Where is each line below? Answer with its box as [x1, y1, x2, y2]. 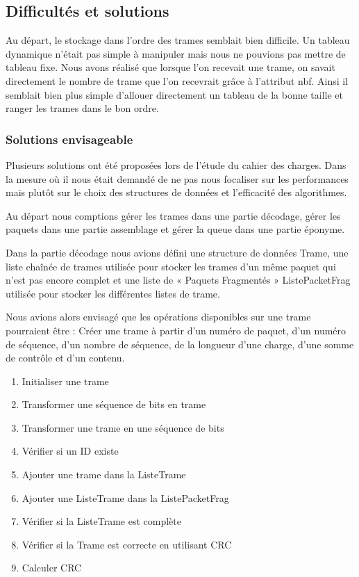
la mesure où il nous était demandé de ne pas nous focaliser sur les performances [6, 171, 349, 186]
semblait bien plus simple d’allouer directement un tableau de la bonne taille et [6, 87, 344, 101]
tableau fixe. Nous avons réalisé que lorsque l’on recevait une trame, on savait [6, 60, 335, 74]
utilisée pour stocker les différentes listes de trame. [6, 286, 220, 300]
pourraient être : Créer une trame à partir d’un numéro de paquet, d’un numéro [6, 323, 347, 337]
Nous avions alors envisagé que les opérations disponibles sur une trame [6, 309, 311, 324]
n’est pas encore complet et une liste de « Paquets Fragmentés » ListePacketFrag [6, 273, 351, 287]
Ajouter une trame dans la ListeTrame [22, 467, 186, 482]
